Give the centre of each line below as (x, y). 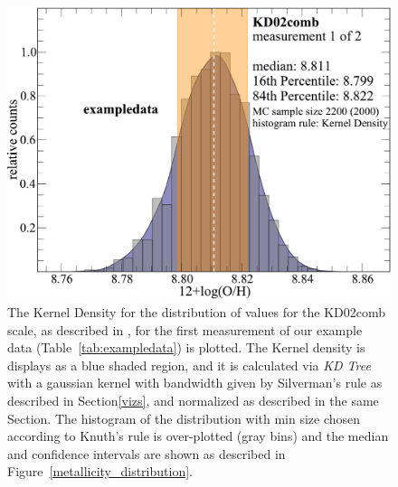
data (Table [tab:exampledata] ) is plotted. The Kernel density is (186, 347)
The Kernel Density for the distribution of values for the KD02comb (197, 311)
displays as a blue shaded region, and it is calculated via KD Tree (189, 365)
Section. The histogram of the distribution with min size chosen (184, 418)
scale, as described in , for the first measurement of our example (185, 329)
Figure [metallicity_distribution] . (100, 471)
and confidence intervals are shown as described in (147, 453)
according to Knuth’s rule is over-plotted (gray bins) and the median (198, 436)
